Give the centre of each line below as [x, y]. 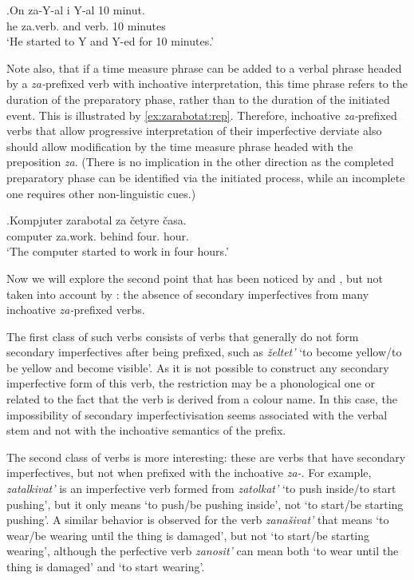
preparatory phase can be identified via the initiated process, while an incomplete [206, 177]
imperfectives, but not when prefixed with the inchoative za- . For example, [189, 473]
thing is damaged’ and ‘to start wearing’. [106, 566]
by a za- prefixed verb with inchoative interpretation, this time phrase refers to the [207, 83]
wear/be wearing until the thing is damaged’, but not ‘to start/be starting [188, 535]
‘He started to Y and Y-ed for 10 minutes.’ [110, 41]
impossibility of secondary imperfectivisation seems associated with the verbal [197, 414]
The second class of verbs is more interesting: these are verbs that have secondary [206, 457]
